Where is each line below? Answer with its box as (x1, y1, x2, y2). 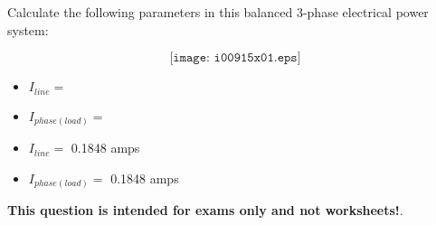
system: (7, 20, 49, 39)
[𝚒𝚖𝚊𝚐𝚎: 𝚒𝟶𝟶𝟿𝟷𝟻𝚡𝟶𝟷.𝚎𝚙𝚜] (169, 52, 301, 65)
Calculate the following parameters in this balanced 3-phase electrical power (7, 3, 429, 21)
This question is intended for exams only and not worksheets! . (7, 201, 403, 220)
